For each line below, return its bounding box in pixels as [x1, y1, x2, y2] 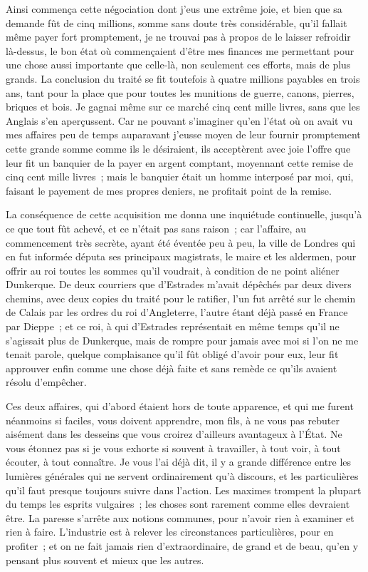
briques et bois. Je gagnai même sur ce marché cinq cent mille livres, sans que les [6, 99, 360, 114]
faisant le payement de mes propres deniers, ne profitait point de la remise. [6, 183, 332, 198]
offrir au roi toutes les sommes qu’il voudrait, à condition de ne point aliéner [6, 262, 340, 277]
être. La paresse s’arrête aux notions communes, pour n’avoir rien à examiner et [6, 510, 354, 525]
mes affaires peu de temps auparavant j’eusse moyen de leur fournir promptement [6, 127, 361, 142]
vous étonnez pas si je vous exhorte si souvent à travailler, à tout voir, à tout [6, 440, 341, 455]
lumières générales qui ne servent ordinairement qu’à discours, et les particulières [6, 469, 359, 483]
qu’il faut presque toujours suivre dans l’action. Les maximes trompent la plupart [6, 482, 362, 497]
